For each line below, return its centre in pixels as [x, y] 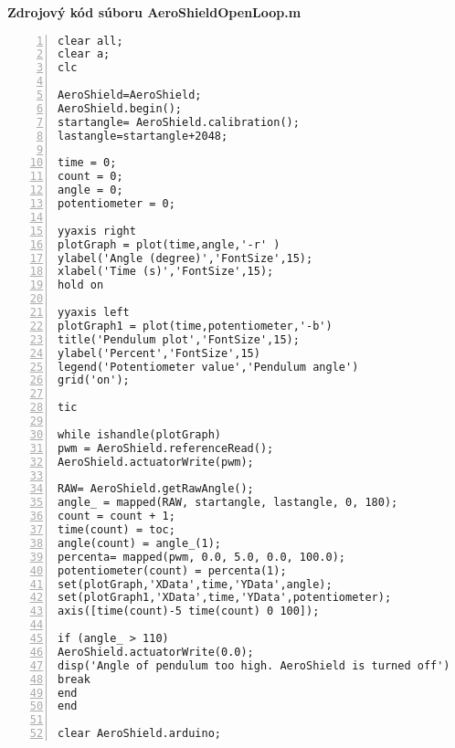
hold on [81, 285]
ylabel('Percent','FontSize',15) [159, 353]
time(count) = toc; [116, 530]
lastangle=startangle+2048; [143, 136]
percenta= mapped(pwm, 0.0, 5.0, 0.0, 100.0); [201, 557]
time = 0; [87, 163]
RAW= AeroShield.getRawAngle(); [156, 489]
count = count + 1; [116, 516]
